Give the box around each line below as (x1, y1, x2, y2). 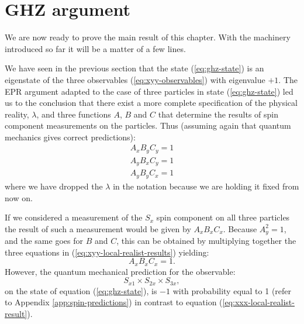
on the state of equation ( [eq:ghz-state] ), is (5, 284, 157, 297)
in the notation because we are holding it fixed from (113, 180, 299, 192)
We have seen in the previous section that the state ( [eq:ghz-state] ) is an (5, 62, 264, 74)
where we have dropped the (5, 180, 103, 192)
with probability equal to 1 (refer (172, 284, 292, 297)
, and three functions (36, 108, 111, 120)
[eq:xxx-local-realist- (222, 296, 295, 308)
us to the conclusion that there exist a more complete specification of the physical (5, 96, 298, 109)
